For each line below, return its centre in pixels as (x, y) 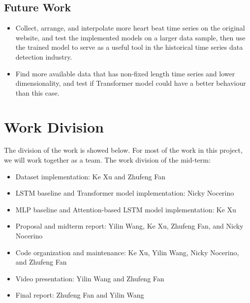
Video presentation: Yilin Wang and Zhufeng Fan (90, 278)
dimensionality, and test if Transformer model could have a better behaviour (131, 83)
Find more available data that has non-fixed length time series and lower (125, 73)
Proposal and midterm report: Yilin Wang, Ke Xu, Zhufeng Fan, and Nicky (129, 226)
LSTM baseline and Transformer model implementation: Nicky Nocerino (125, 193)
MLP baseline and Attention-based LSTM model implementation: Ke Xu (126, 209)
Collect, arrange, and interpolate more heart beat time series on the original (130, 28)
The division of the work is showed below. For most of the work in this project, (123, 150)
